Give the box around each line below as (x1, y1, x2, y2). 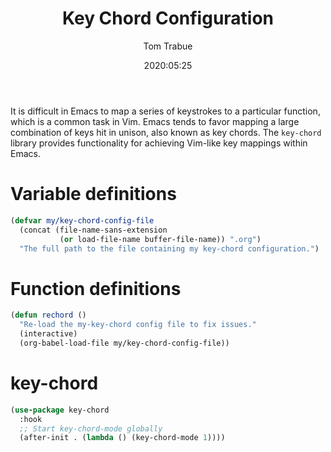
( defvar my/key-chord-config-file (10, 215, 155, 226)
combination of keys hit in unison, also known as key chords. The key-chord (10, 126, 322, 138)
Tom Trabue (143, 40, 193, 52)
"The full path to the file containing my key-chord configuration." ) (19, 243, 320, 254)
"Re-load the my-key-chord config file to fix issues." (19, 320, 257, 330)
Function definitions (10, 277, 182, 300)
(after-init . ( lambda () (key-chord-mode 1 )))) (19, 433, 226, 443)
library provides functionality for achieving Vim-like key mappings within (10, 137, 308, 149)
